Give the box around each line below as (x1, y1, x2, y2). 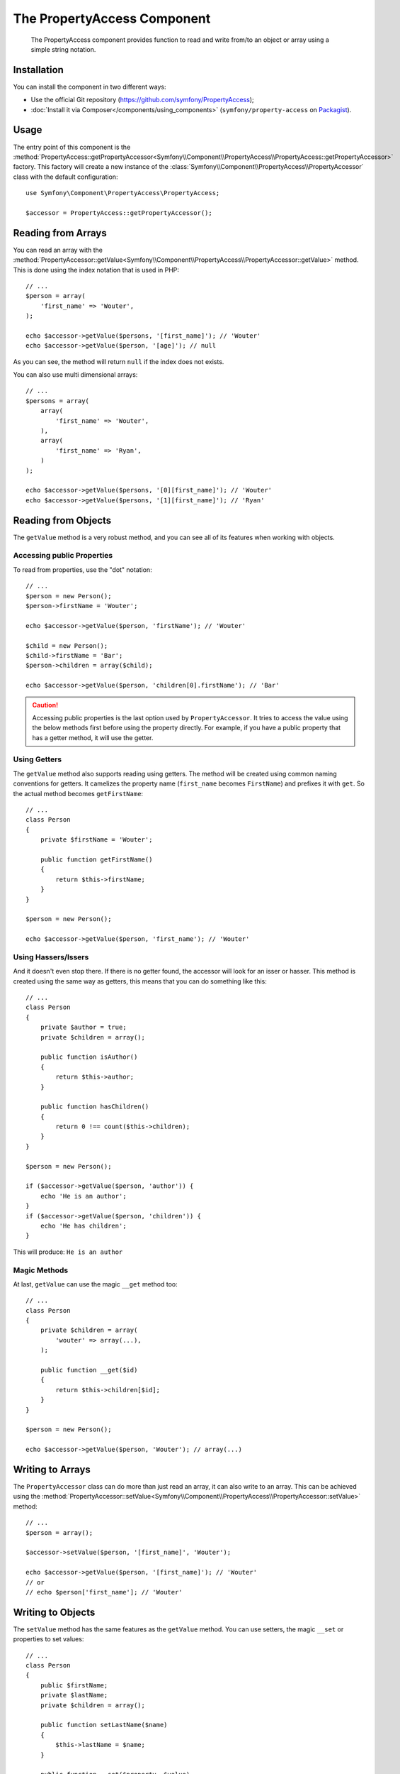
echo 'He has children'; (40, 1221, 127, 1230)
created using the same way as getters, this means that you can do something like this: (13, 976, 267, 986)
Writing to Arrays (13, 1463, 91, 1475)
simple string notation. (30, 45, 96, 53)
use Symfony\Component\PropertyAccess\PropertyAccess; (25, 189, 220, 197)
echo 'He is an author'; (40, 1192, 127, 1200)
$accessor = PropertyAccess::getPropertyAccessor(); (25, 209, 212, 216)
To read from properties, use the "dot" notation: (13, 565, 152, 574)
